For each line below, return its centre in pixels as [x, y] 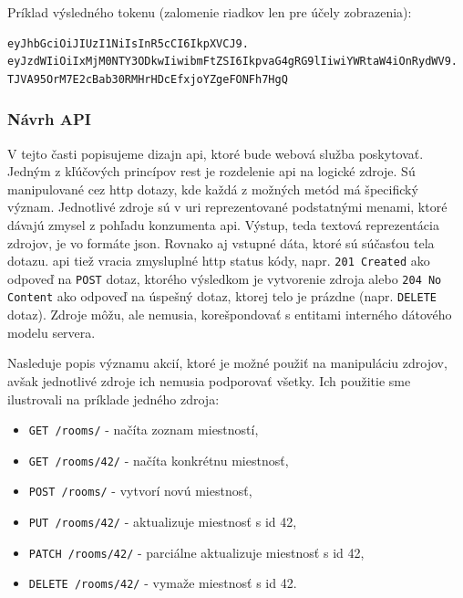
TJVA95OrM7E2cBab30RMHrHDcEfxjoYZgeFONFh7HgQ [148, 79]
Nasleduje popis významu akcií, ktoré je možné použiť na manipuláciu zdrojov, [227, 363]
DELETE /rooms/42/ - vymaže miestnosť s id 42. [163, 583]
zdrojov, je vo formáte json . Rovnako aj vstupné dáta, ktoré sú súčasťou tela [221, 242]
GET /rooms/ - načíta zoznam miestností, [144, 430]
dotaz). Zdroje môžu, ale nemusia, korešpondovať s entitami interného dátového [230, 315]
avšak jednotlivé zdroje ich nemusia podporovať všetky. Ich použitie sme [209, 380]
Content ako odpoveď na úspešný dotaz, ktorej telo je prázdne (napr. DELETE [222, 296]
